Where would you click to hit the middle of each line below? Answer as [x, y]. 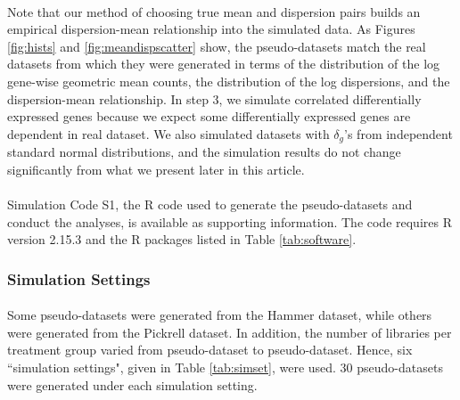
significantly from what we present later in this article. [156, 169]
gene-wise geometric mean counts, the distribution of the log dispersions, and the [229, 81]
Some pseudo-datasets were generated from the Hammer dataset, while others [220, 315]
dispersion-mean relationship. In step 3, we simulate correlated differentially [214, 98]
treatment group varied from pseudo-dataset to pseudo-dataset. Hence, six [210, 350]
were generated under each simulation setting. [132, 384]
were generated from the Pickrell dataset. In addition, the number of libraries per [230, 332]
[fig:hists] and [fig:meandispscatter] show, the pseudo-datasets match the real [217, 46]
